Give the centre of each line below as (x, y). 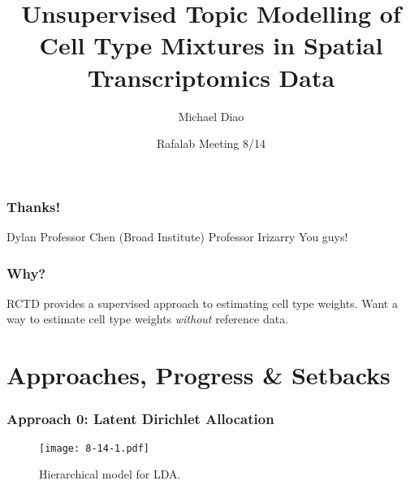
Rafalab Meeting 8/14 (211, 143)
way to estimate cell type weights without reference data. (148, 319)
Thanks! (34, 206)
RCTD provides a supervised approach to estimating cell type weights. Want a (202, 303)
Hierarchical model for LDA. (110, 474)
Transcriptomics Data (211, 77)
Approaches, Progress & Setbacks (199, 375)
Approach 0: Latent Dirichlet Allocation (140, 419)
